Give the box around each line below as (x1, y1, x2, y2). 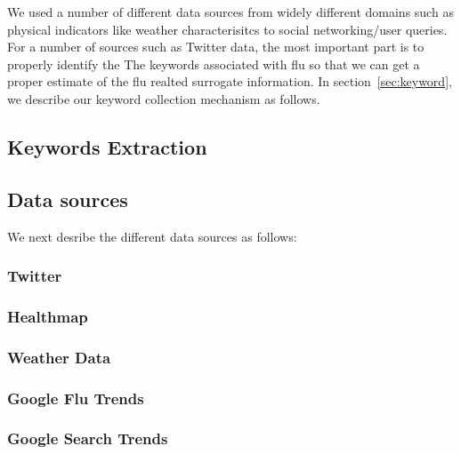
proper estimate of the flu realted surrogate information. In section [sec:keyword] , (7, 72, 452, 91)
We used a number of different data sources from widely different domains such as (7, 3, 454, 20)
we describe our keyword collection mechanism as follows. (7, 89, 320, 108)
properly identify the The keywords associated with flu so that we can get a (7, 54, 420, 73)
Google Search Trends (7, 427, 168, 450)
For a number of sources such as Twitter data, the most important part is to (7, 37, 425, 56)
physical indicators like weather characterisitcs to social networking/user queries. (7, 20, 448, 38)
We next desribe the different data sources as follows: (7, 227, 297, 245)
